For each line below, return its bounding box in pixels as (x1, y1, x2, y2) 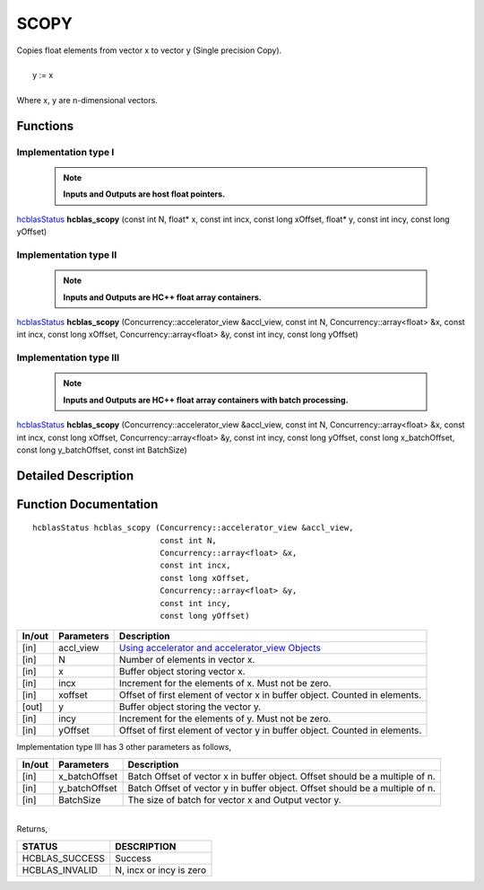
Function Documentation (16, 497, 159, 512)
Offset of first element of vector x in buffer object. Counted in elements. (118, 689, 422, 701)
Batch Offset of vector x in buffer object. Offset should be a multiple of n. (127, 770, 436, 782)
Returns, (16, 824, 48, 834)
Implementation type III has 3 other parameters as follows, (16, 742, 232, 753)
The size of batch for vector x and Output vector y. (127, 793, 341, 806)
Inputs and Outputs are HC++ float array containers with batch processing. (63, 394, 349, 405)
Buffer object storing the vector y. (118, 701, 262, 713)
